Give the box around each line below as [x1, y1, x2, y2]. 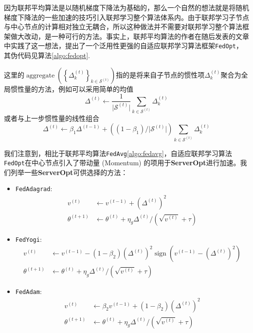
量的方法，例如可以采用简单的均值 [24, 83, 133, 94]
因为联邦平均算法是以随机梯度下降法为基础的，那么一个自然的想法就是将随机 [4, 2, 249, 12]
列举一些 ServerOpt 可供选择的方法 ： [10, 167, 128, 177]
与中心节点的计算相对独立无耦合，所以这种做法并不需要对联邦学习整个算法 [4, 21, 242, 32]
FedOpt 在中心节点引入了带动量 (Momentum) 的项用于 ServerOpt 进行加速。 [4, 157, 240, 168]
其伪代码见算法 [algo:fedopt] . [4, 50, 90, 60]
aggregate [26, 72, 55, 79]
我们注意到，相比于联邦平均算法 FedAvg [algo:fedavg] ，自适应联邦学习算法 [4, 148, 232, 158]
